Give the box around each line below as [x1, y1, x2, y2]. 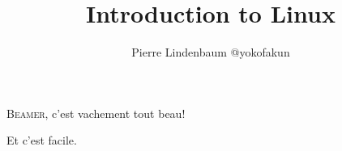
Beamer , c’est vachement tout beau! [6, 104, 186, 121]
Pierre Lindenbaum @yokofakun [131, 44, 290, 61]
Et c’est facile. [6, 132, 77, 149]
